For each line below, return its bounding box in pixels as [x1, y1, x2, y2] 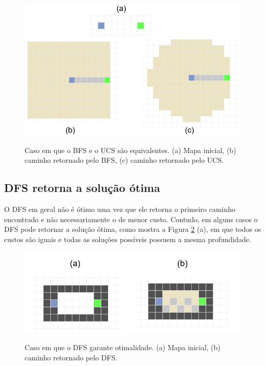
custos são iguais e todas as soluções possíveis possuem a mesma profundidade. [4, 233, 251, 244]
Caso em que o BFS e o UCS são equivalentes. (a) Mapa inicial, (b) [25, 144, 236, 155]
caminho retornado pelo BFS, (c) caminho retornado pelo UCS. [25, 155, 224, 165]
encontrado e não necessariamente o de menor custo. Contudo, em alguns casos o [4, 213, 258, 224]
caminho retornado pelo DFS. [25, 352, 118, 362]
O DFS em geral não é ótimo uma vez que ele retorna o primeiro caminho [4, 203, 236, 214]
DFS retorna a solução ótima [4, 180, 160, 196]
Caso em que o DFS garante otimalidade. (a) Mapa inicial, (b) [25, 342, 220, 353]
